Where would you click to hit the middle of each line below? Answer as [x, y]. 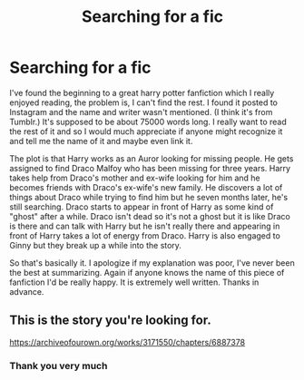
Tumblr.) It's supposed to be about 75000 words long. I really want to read [148, 122]
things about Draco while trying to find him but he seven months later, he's [149, 197]
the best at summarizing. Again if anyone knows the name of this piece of [147, 272]
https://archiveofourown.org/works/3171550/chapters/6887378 [127, 342]
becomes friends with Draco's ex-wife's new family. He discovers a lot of [146, 187]
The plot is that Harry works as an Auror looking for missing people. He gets [152, 158]
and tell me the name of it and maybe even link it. [101, 141]
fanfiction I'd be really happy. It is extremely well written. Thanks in [134, 282]
